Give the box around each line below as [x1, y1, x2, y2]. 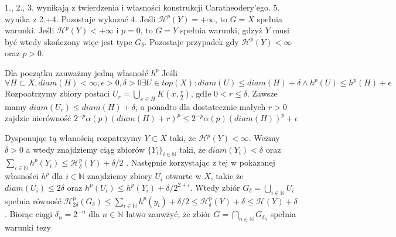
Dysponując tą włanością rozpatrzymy [5, 132, 142, 144]
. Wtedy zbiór [190, 181, 240, 193]
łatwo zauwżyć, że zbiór [125, 208, 211, 220]
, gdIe [190, 87, 211, 99]
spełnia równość [5, 194, 62, 207]
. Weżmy [248, 132, 280, 144]
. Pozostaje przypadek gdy [144, 35, 239, 47]
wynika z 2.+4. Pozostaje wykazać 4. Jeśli [5, 12, 156, 25]
